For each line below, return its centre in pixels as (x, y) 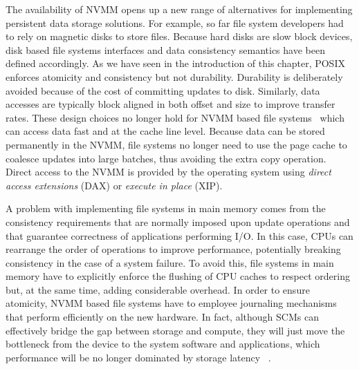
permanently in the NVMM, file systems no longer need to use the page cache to (176, 144)
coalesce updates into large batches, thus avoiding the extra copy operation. (166, 158)
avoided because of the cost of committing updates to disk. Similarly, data (163, 90)
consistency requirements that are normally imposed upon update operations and (178, 221)
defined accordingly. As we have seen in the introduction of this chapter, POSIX (175, 63)
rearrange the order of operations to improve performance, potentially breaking (173, 249)
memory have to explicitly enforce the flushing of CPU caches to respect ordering (178, 276)
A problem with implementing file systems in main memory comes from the (166, 208)
